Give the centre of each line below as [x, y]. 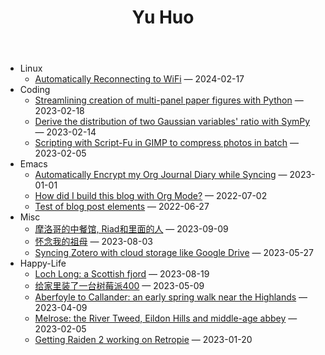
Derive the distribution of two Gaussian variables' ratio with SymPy [172, 122]
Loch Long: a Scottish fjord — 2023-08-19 [122, 274]
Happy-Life [43, 263]
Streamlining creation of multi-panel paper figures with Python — [169, 100]
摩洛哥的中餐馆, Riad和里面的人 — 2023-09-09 [131, 229]
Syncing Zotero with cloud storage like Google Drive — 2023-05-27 [174, 253]
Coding [35, 90]
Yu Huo [163, 17]
